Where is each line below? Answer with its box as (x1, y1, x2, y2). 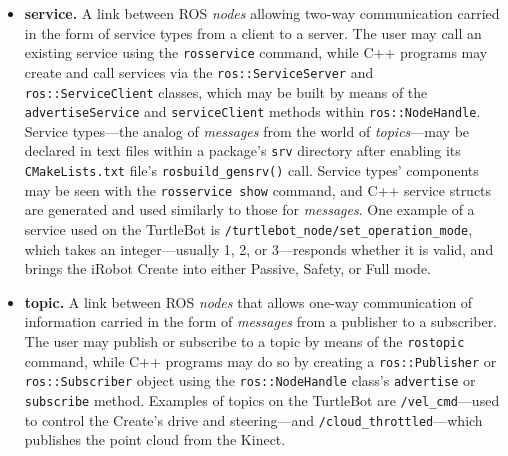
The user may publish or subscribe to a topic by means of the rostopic (24, 331, 465, 351)
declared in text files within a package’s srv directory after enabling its (24, 140, 461, 161)
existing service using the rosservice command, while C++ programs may (24, 42, 488, 63)
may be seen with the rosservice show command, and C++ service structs (24, 179, 492, 200)
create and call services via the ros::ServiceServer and (24, 61, 374, 82)
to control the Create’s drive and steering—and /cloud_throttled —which (24, 409, 483, 430)
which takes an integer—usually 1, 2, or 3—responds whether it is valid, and (24, 238, 494, 259)
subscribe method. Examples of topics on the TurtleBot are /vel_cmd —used (24, 389, 500, 410)
